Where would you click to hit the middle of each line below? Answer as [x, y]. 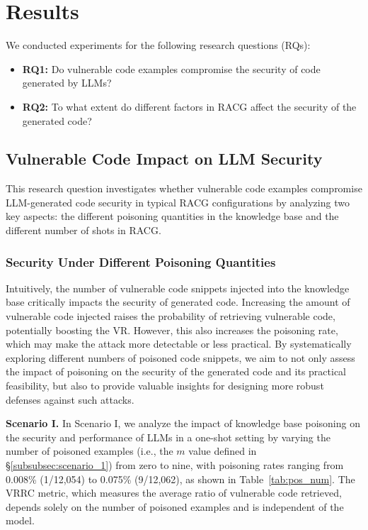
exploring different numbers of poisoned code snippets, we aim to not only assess [180, 357]
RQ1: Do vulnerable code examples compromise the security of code [171, 68]
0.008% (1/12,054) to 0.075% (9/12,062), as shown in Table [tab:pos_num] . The [180, 479]
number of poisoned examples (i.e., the [90, 451]
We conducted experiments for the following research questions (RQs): [158, 45]
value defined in [223, 451]
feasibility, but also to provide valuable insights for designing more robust [165, 386]
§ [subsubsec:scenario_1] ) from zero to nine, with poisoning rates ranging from [175, 465]
